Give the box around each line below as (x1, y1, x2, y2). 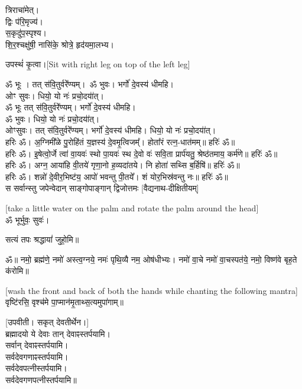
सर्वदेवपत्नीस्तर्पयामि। (5, 362, 67, 374)
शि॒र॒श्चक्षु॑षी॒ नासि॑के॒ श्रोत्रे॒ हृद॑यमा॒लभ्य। (5, 38, 114, 50)
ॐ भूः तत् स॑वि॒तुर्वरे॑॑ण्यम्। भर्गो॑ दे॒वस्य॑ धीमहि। (5, 101, 136, 113)
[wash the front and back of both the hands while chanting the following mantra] (5, 284, 298, 296)
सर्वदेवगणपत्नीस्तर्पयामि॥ (5, 374, 77, 386)
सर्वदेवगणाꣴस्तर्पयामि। (5, 350, 69, 362)
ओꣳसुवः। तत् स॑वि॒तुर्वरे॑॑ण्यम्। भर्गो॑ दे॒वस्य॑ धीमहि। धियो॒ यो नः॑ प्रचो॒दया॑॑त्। (5, 124, 216, 136)
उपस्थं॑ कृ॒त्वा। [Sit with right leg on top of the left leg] (5, 58, 190, 70)
